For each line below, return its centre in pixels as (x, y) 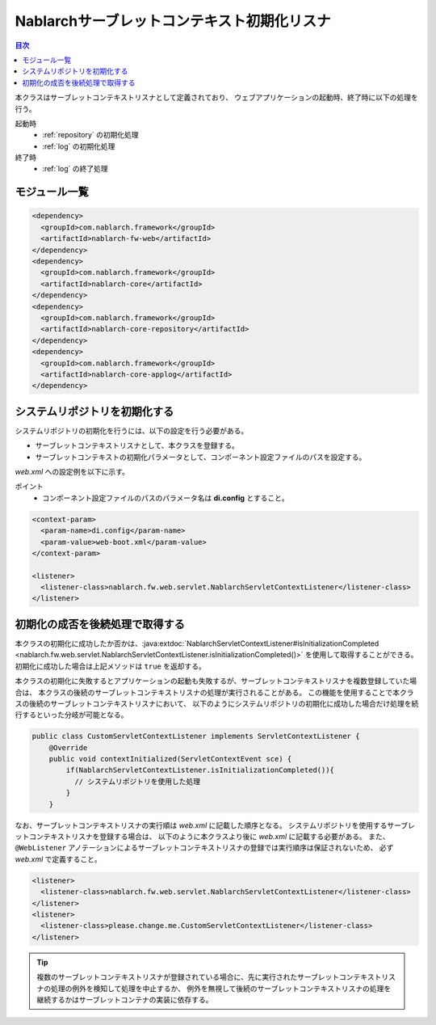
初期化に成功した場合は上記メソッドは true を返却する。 (110, 666)
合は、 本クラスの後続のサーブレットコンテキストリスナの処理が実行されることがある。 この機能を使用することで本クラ (214, 692)
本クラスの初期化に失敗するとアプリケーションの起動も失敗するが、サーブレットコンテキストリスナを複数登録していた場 (216, 681)
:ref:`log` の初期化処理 (79, 146)
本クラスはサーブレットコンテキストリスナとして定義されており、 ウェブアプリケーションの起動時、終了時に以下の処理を (217, 98)
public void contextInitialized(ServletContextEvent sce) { (170, 759)
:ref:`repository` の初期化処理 (90, 135)
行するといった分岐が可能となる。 (71, 715)
